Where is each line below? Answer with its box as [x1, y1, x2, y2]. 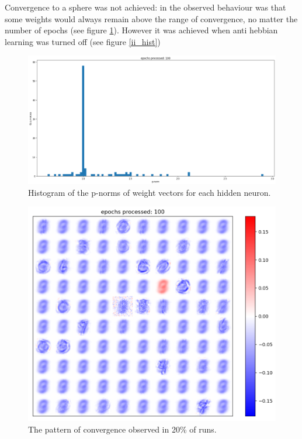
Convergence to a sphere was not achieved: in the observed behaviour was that [5, 1, 286, 13]
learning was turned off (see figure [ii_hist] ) [5, 35, 161, 47]
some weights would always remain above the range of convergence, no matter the [5, 12, 298, 25]
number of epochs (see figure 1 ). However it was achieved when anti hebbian [5, 24, 278, 36]
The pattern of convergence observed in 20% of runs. [28, 423, 217, 435]
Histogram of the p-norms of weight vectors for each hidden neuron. [28, 186, 271, 198]
